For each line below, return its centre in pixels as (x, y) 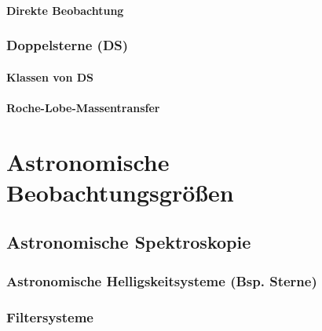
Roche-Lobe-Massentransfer (83, 107)
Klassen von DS (50, 76)
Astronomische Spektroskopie (129, 242)
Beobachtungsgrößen (120, 192)
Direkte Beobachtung (65, 10)
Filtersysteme (50, 316)
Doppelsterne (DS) (68, 45)
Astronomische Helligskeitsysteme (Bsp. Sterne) (162, 280)
